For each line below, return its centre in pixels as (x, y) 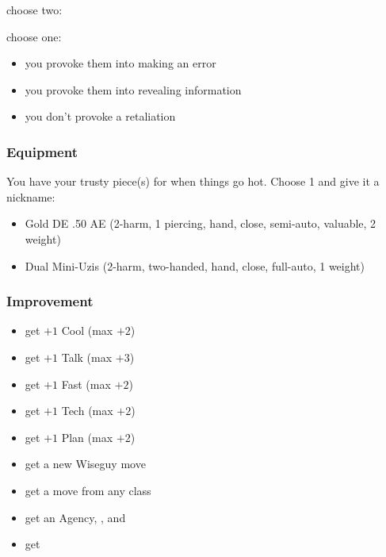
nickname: (31, 196)
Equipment (42, 151)
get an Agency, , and (75, 517)
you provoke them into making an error (120, 63)
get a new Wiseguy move (85, 464)
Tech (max (87, 411)
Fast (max (86, 384)
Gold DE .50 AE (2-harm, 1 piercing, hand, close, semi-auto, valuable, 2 (201, 223)
